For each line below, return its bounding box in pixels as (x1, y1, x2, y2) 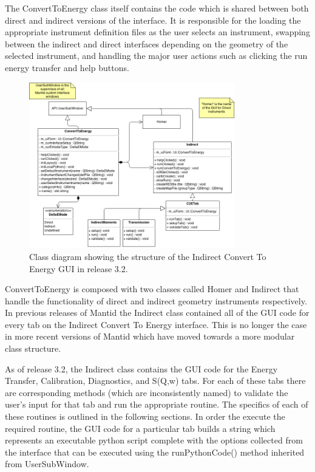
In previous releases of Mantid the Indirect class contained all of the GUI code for (5, 306, 310, 319)
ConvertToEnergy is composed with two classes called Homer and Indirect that (5, 282, 299, 295)
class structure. (5, 342, 61, 355)
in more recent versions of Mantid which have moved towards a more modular (5, 330, 295, 343)
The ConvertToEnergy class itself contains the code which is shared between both (5, 2, 309, 14)
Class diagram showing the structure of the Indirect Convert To (29, 250, 266, 262)
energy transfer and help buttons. (5, 61, 129, 74)
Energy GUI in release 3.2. (29, 262, 128, 275)
